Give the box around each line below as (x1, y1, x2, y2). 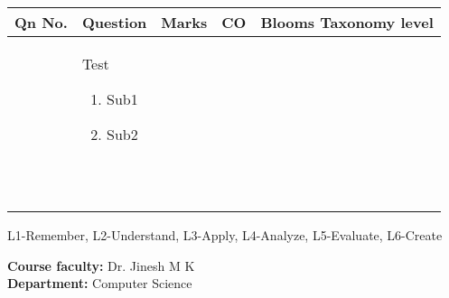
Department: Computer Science (7, 274, 192, 293)
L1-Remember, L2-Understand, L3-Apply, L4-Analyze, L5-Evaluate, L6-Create (7, 226, 443, 244)
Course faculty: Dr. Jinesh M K (7, 256, 195, 275)
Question (81, 12, 147, 33)
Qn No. (14, 12, 68, 33)
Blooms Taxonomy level (260, 12, 434, 33)
